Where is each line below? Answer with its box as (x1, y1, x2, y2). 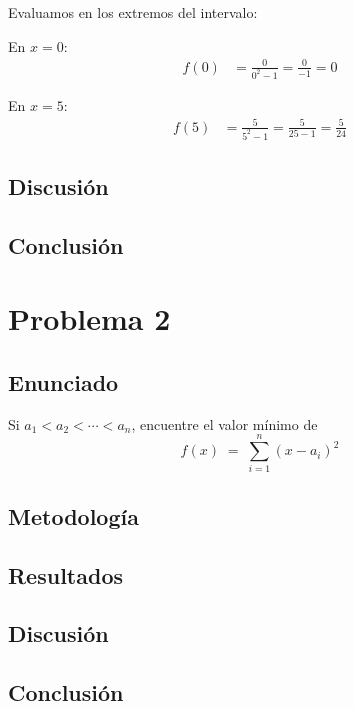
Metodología (8, 500, 139, 531)
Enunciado (8, 366, 119, 397)
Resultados (8, 559, 123, 590)
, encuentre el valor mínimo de (131, 413, 318, 434)
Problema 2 (8, 298, 171, 339)
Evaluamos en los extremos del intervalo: (8, 2, 258, 22)
